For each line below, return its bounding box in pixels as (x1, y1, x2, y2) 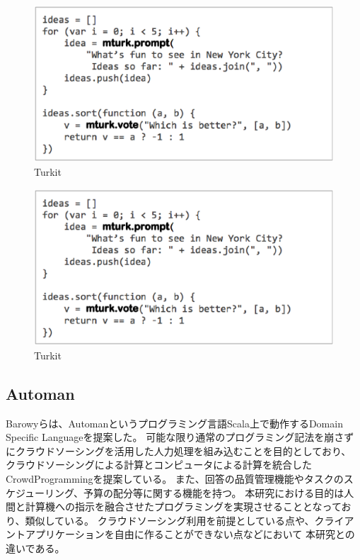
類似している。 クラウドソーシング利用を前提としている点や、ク (25, 513, 325, 527)
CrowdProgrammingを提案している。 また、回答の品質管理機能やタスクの (6, 471, 344, 486)
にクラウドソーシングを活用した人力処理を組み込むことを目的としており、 (6, 443, 352, 458)
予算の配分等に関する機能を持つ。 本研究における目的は (83, 485, 344, 500)
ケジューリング (6, 485, 74, 500)
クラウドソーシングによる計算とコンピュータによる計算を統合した (6, 457, 312, 472)
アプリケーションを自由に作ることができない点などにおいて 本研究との (25, 527, 355, 542)
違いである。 (6, 540, 65, 555)
